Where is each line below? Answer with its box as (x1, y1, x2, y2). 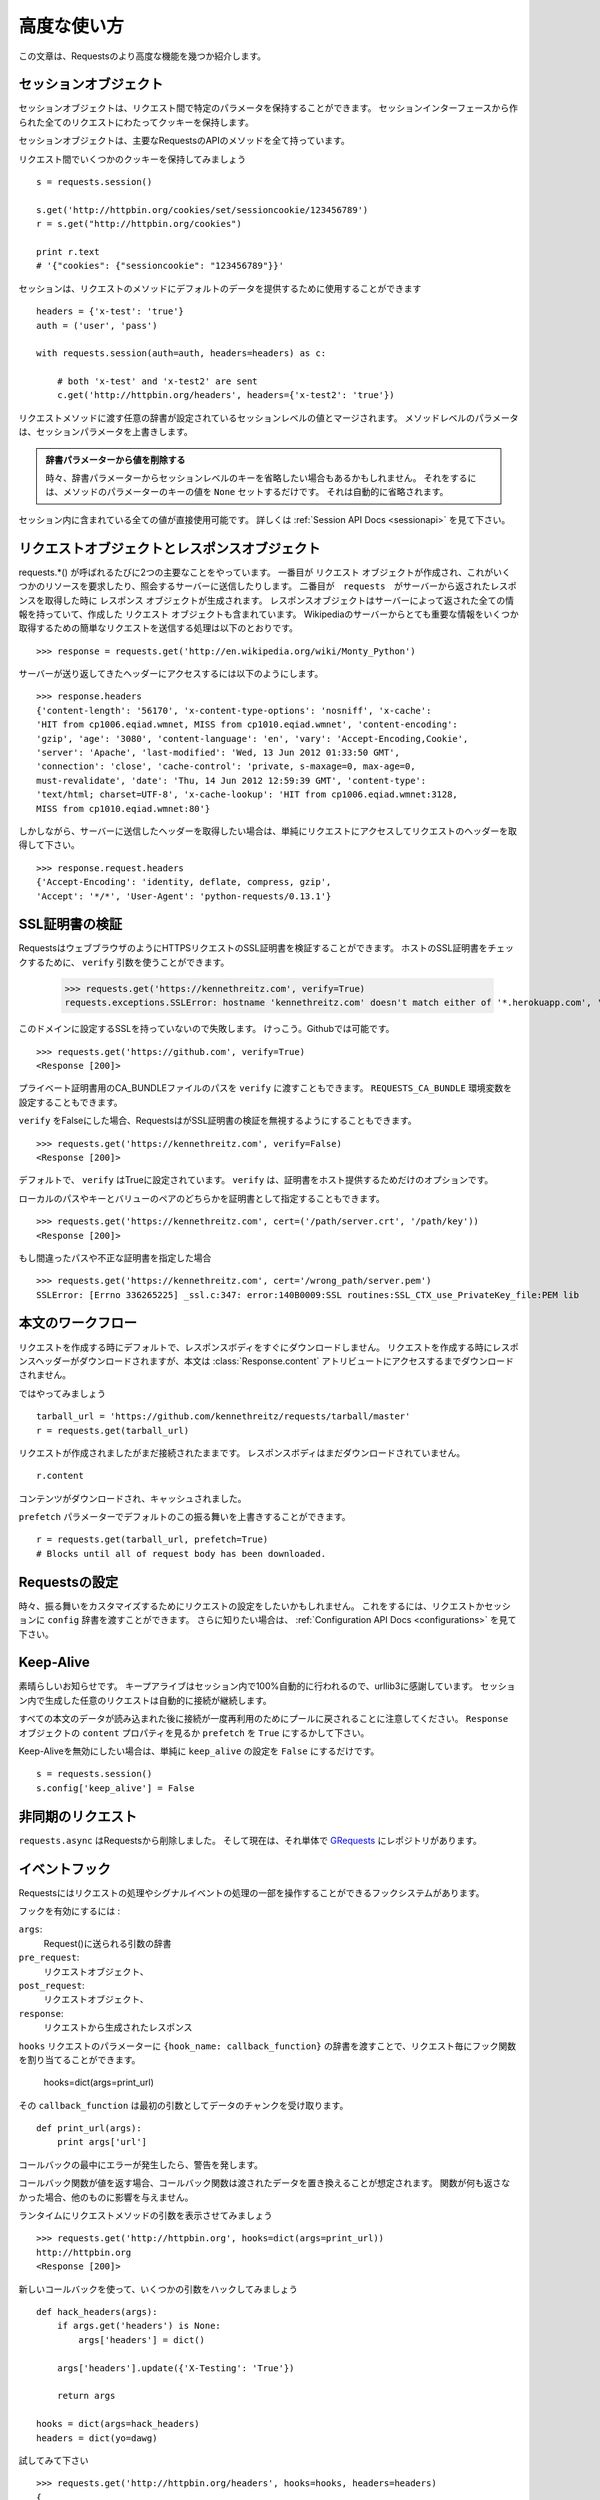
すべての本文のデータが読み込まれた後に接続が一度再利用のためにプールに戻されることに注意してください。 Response (18, 1713, 509, 1725)
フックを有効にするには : (18, 1905, 121, 1917)
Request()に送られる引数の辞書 (43, 1937, 172, 1949)
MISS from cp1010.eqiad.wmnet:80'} (36, 803, 211, 814)
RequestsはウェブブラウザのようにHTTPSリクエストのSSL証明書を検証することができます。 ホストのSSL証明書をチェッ (18, 942, 514, 954)
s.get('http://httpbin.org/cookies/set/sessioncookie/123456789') (36, 204, 369, 215)
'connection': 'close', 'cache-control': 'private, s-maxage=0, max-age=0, (36, 761, 416, 772)
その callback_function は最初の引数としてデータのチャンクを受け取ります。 (18, 2099, 349, 2111)
